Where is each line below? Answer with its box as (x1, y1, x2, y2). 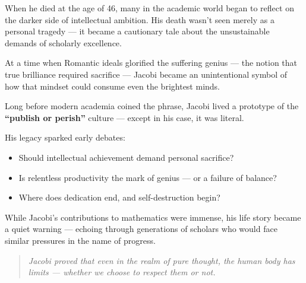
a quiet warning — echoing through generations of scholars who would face (5, 222, 277, 235)
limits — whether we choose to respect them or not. (28, 266, 216, 278)
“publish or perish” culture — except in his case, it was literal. (5, 111, 244, 123)
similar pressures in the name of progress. (5, 234, 156, 246)
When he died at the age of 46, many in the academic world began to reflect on (5, 2, 294, 14)
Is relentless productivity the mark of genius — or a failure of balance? (18, 171, 277, 183)
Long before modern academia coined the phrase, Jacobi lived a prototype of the (5, 100, 299, 112)
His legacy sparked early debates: (5, 131, 125, 144)
